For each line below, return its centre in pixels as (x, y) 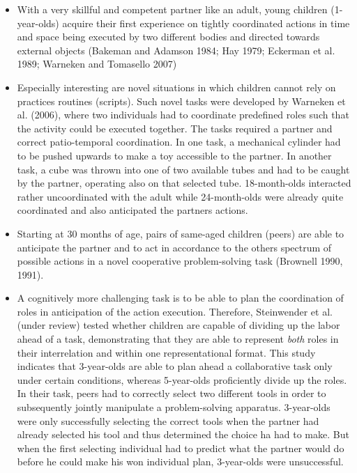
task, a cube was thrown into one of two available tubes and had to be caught (183, 169)
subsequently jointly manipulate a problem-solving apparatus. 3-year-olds (174, 407)
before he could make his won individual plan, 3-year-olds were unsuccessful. (180, 462)
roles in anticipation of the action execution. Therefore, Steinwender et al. (175, 311)
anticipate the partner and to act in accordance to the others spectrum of (174, 247)
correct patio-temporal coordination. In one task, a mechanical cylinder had (179, 142)
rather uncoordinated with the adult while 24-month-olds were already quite (180, 196)
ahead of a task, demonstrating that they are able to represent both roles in (178, 339)
